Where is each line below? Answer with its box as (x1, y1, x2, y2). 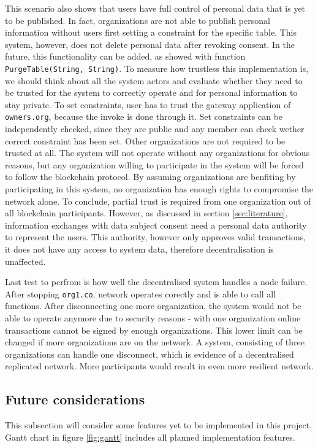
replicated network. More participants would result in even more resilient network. (5, 360, 314, 372)
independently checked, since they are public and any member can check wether (5, 122, 305, 135)
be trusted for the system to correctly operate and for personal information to (5, 86, 298, 99)
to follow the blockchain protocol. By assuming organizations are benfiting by (5, 170, 296, 183)
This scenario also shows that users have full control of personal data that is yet (5, 2, 306, 14)
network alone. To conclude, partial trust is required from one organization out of (5, 194, 311, 207)
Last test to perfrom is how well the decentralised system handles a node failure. (5, 275, 308, 288)
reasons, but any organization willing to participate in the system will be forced (5, 158, 304, 171)
